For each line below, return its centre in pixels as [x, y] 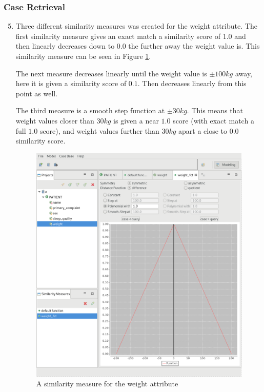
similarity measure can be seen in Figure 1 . [83, 56]
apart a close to [203, 130]
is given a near [136, 120]
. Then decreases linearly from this [192, 83]
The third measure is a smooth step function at [90, 110]
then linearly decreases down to [65, 46]
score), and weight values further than [99, 130]
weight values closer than [55, 120]
